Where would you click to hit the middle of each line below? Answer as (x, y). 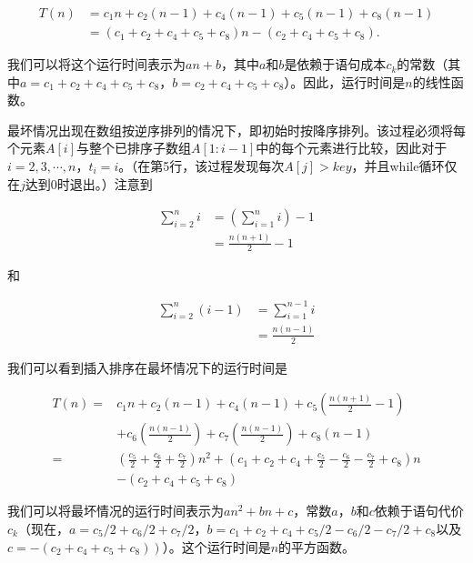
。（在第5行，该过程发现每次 (201, 166)
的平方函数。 (317, 546)
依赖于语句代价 (419, 511)
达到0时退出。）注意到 (89, 183)
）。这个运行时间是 (216, 546)
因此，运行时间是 (354, 81)
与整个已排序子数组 (134, 148)
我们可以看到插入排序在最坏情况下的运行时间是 (147, 367)
